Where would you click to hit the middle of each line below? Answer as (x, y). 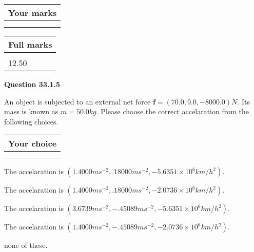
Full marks (30, 44)
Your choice (33, 143)
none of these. (26, 245)
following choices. (31, 121)
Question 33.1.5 (32, 84)
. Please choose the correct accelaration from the (172, 111)
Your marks (33, 13)
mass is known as (31, 111)
